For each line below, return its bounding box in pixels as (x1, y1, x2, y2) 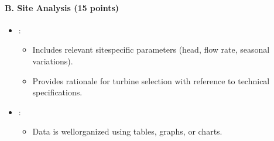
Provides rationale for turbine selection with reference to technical (32, 74, 270, 87)
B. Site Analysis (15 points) (5, 1, 119, 13)
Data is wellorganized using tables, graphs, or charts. (32, 125, 222, 137)
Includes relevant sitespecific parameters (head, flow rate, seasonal (32, 43, 270, 56)
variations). (32, 54, 73, 67)
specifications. (32, 86, 83, 98)
